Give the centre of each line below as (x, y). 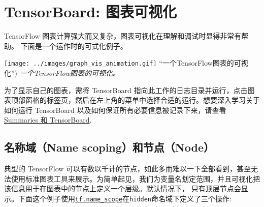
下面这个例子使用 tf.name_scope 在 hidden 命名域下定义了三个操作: (125, 198)
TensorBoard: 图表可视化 (90, 11)
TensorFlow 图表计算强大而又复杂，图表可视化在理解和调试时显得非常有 (123, 36)
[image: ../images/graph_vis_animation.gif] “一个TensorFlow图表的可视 (126, 63)
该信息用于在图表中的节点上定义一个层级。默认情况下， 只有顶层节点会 (123, 188)
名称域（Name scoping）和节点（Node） (109, 147)
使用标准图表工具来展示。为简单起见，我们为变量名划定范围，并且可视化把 (135, 178)
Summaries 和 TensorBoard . (48, 120)
